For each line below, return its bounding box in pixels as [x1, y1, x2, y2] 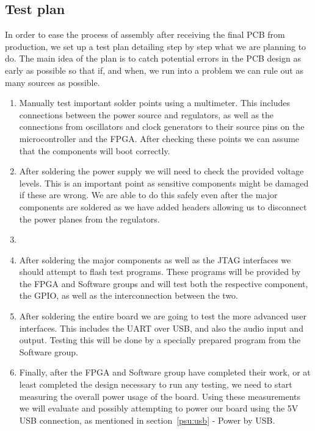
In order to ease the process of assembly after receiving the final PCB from [5, 28, 285, 41]
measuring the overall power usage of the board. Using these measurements [19, 390, 301, 402]
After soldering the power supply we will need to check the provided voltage [19, 165, 304, 177]
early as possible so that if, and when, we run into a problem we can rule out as [5, 63, 303, 76]
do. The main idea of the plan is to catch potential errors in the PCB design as [5, 52, 301, 65]
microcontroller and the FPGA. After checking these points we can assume [19, 132, 300, 144]
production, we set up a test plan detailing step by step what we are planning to [5, 40, 306, 52]
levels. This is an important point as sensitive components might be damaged [19, 176, 309, 189]
